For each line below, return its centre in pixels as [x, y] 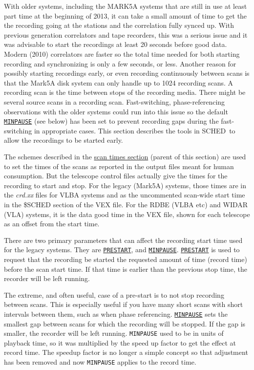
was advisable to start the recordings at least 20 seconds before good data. [116, 44]
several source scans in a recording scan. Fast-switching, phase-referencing [115, 101]
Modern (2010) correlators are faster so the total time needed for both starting [122, 54]
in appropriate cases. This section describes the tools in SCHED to [135, 130]
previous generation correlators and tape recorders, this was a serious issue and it [126, 34]
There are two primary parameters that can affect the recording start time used [123, 240]
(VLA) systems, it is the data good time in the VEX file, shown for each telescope [127, 214]
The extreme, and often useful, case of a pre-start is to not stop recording [114, 294]
